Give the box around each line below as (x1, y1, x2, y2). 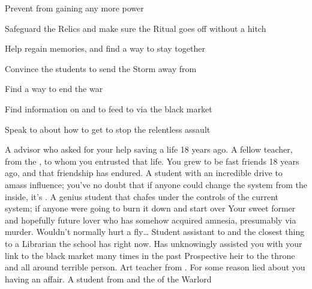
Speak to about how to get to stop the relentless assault (5, 123, 211, 135)
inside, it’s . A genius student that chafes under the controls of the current (5, 190, 279, 202)
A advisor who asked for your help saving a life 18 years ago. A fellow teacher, (5, 143, 293, 156)
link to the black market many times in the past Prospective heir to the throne (5, 249, 295, 261)
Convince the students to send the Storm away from (5, 62, 197, 75)
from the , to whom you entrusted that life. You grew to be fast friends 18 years (5, 154, 299, 167)
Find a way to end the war (5, 82, 103, 95)
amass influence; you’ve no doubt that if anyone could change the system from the (5, 178, 307, 190)
